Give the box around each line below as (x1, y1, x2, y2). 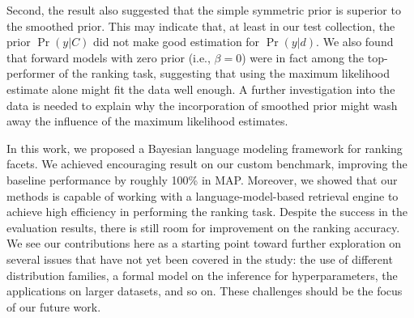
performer (6, 65, 56, 82)
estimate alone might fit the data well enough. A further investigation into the (6, 80, 395, 97)
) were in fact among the (241, 49, 365, 66)
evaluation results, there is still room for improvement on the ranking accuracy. (6, 218, 400, 235)
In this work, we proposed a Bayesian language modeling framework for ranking (6, 139, 403, 156)
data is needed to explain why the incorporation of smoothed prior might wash (6, 96, 398, 113)
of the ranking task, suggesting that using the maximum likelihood (58, 65, 391, 82)
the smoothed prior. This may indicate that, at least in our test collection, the (6, 17, 395, 34)
